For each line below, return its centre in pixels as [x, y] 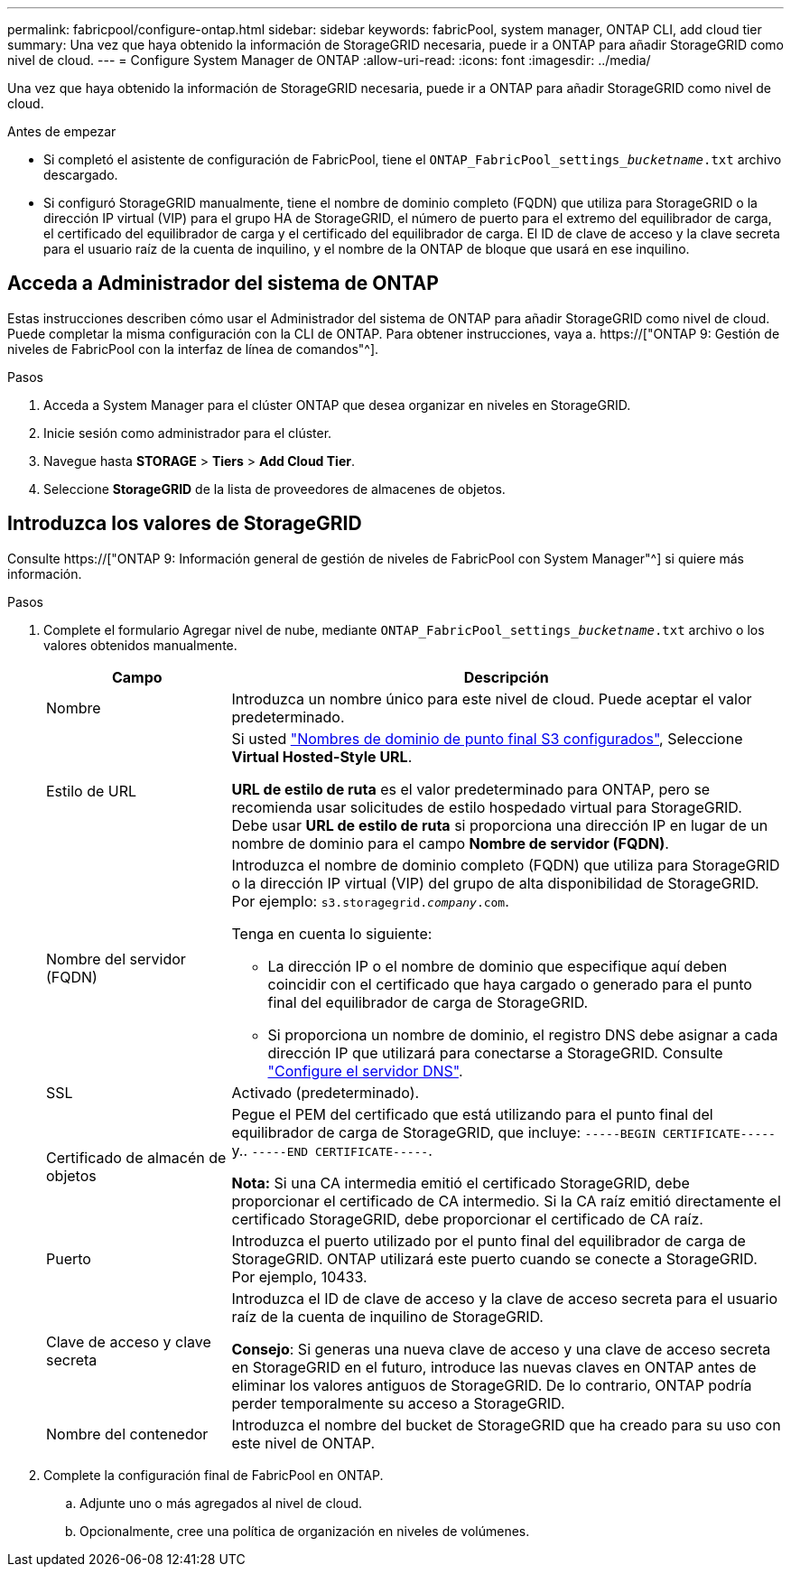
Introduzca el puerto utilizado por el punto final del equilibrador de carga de [489, 1240]
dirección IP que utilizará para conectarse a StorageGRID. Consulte [495, 1052]
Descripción [506, 677]
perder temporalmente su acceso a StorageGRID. [398, 1403]
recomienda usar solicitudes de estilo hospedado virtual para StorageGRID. [487, 807]
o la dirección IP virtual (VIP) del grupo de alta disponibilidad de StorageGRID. [495, 883]
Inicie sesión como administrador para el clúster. [188, 433]
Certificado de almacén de [136, 1157]
